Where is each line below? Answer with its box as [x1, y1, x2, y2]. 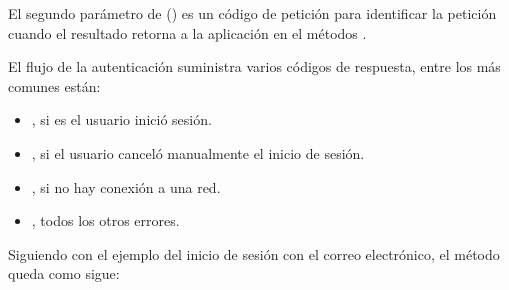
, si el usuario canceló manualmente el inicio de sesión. [31, 142, 365, 163]
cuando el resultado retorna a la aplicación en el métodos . [8, 22, 367, 43]
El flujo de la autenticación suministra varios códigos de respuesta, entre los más [8, 56, 501, 77]
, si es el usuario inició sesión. [31, 109, 212, 130]
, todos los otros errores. [31, 210, 180, 231]
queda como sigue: [8, 263, 120, 284]
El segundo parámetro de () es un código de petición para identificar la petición [8, 3, 497, 23]
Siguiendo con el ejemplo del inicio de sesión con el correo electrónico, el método [8, 243, 500, 264]
